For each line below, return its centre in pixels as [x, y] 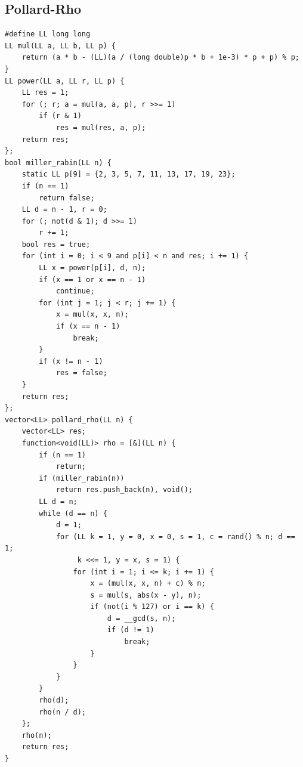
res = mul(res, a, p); [101, 127]
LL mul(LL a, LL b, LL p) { [61, 46]
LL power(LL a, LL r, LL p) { [65, 81]
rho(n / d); [63, 712]
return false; [67, 198]
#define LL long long [48, 34]
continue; [75, 291]
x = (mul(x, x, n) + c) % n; [148, 584]
